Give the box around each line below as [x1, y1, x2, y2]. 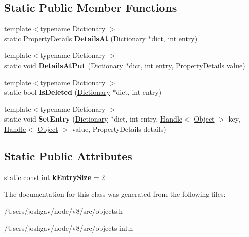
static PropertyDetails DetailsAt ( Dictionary [4, 33, 146, 43]
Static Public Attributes [4, 148, 132, 163]
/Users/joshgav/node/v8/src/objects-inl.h [4, 222, 133, 233]
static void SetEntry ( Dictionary [4, 113, 108, 124]
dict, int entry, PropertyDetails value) [129, 60, 245, 70]
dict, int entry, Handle [114, 113, 182, 124]
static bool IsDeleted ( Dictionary [4, 87, 110, 97]
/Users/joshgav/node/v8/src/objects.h [4, 205, 123, 216]
